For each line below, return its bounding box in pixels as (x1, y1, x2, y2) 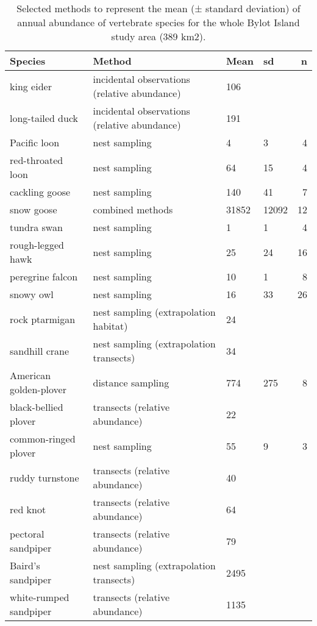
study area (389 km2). (111, 29, 206, 43)
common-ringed (10, 432, 76, 446)
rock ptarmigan (10, 311, 76, 326)
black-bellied (10, 400, 63, 414)
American (10, 368, 51, 382)
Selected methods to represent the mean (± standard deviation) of (16, 1, 301, 15)
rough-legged (10, 238, 64, 252)
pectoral (10, 527, 45, 541)
